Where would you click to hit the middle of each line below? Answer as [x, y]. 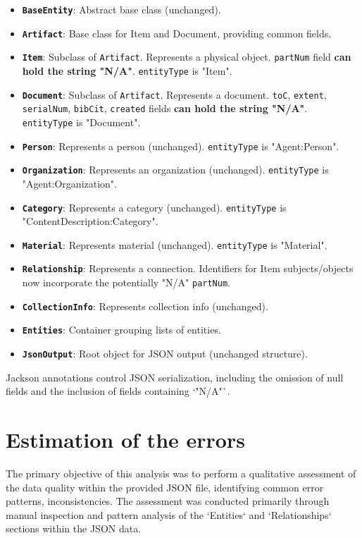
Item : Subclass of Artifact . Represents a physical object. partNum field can [187, 57]
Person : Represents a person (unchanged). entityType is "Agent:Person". [181, 146]
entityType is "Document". [81, 122]
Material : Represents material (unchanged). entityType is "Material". [175, 244]
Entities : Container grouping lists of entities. [121, 330]
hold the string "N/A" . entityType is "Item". [127, 70]
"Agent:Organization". [70, 183]
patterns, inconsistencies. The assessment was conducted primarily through [168, 501]
